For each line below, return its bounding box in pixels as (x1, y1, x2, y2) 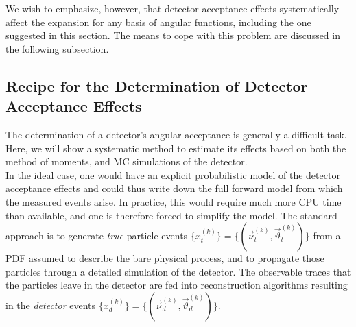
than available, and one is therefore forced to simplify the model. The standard (5, 208, 337, 222)
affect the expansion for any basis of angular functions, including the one (5, 14, 311, 29)
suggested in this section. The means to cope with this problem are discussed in (5, 28, 340, 43)
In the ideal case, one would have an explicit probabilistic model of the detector (5, 167, 340, 182)
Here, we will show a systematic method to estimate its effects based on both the (5, 141, 346, 155)
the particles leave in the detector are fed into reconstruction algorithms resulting (5, 278, 348, 292)
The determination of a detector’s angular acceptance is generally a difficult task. (5, 127, 347, 141)
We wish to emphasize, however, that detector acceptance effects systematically (5, 1, 340, 15)
